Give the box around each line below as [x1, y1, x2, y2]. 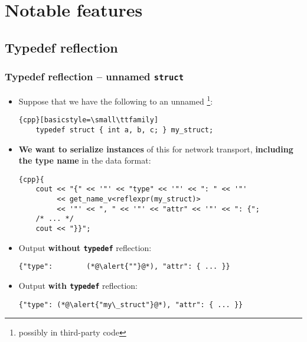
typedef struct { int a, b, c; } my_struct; [35, 125, 214, 134]
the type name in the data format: [18, 154, 151, 167]
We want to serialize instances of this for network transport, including [18, 142, 293, 155]
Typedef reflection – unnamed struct [5, 69, 184, 84]
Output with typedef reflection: [18, 279, 138, 291]
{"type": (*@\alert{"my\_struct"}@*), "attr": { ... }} [18, 300, 243, 309]
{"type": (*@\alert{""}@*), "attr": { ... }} [18, 262, 230, 271]
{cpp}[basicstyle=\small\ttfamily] [18, 116, 159, 125]
